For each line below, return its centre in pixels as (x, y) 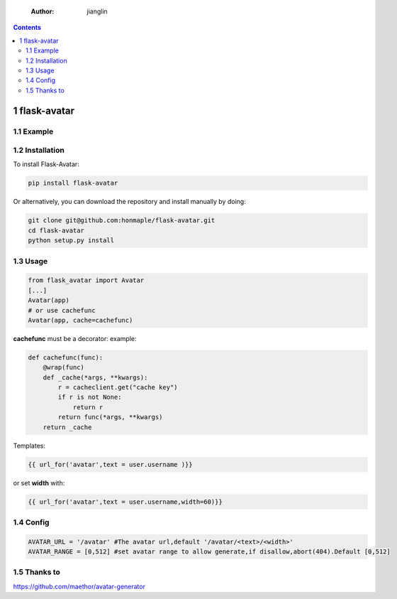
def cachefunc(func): (66, 357)
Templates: (29, 446)
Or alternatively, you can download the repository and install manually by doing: (129, 202)
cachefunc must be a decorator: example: (75, 338)
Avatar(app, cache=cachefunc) (80, 320)
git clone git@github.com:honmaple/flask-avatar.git (122, 221)
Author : (43, 11)
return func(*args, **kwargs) (110, 417)
